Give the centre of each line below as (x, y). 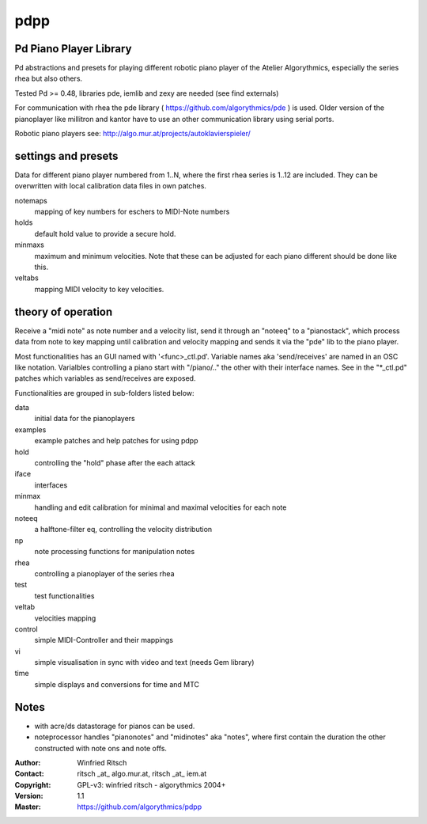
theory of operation (64, 311)
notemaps (31, 200)
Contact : (30, 774)
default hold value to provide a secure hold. (105, 234)
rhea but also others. (49, 78)
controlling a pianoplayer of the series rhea (104, 573)
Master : (28, 807)
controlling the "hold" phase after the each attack (115, 463)
